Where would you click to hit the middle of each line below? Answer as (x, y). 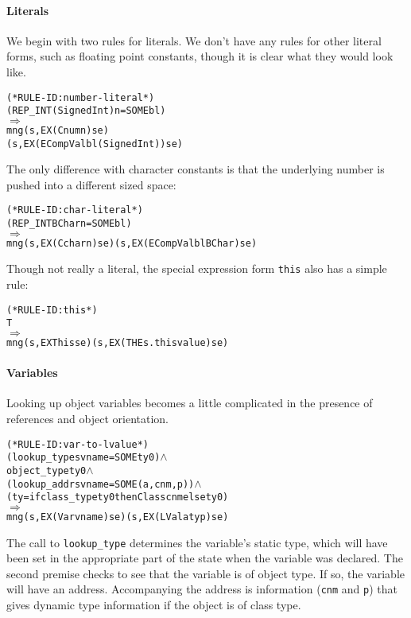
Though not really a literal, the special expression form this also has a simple (197, 268)
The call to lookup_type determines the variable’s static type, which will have (197, 542)
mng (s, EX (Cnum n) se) (58, 130)
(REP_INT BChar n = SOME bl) (69, 224)
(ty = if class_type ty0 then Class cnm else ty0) (118, 498)
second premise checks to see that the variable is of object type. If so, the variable (206, 573)
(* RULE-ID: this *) (52, 310)
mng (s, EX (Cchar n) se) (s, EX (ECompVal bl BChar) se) (132, 243)
